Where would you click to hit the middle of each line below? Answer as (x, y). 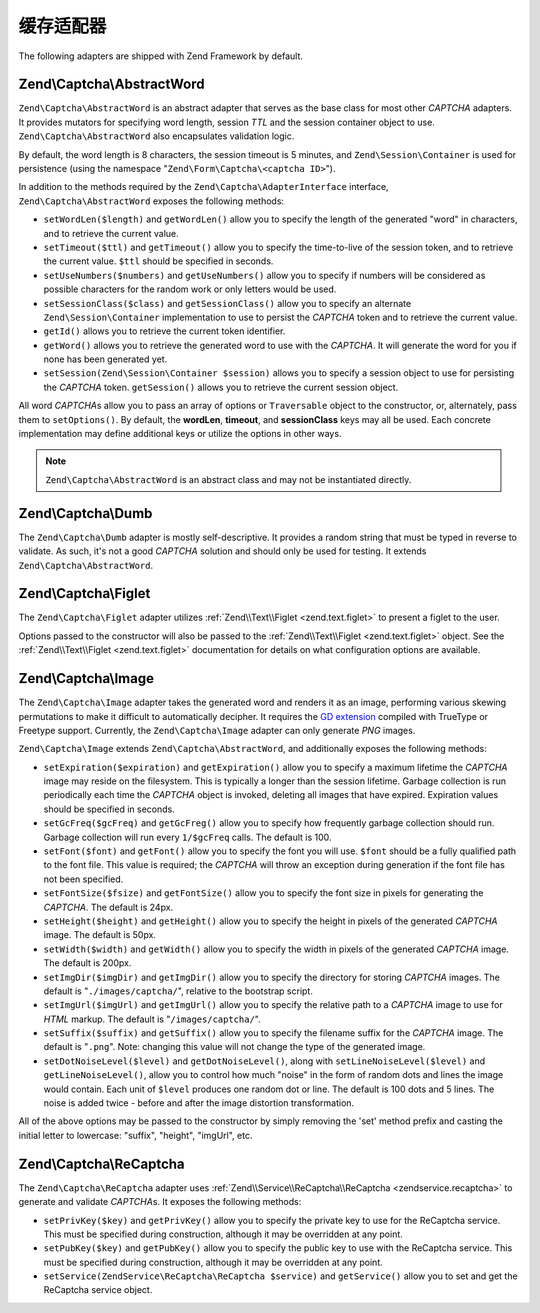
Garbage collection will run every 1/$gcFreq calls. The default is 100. (187, 837)
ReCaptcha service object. (98, 1290)
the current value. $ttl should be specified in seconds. (158, 261)
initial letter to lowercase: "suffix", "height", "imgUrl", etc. (135, 1135)
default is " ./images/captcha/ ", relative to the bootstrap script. (178, 991)
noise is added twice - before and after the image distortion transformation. (199, 1103)
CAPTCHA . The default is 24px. (108, 907)
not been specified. (83, 879)
